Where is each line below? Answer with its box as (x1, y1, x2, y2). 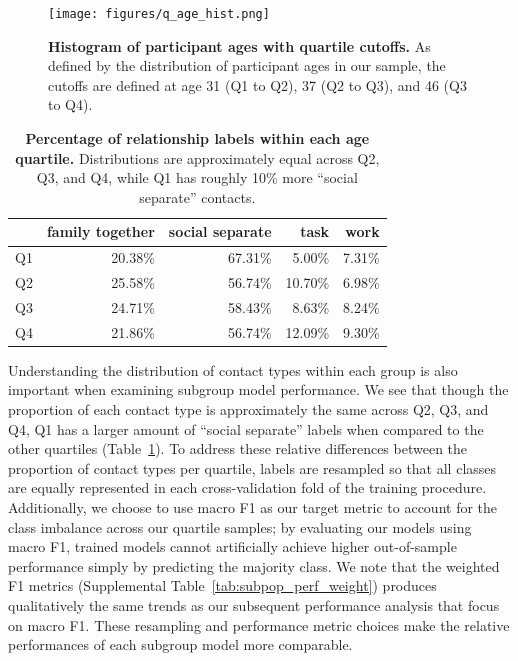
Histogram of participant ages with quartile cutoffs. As (48, 35, 431, 56)
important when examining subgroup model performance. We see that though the (8, 379, 509, 400)
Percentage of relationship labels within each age (25, 128, 370, 149)
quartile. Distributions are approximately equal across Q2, (15, 147, 380, 168)
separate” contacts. (139, 186, 256, 207)
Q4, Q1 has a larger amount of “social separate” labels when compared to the (8, 418, 484, 439)
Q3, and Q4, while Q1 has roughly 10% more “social (36, 167, 358, 188)
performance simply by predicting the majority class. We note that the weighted (8, 555, 500, 576)
